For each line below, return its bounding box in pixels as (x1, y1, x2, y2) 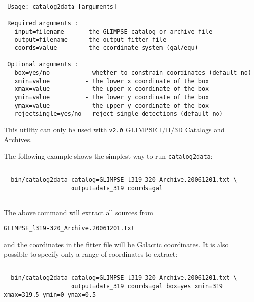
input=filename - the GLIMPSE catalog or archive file (14, 28, 213, 35)
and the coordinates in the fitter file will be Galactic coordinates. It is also (4, 239, 229, 249)
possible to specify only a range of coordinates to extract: (4, 249, 178, 259)
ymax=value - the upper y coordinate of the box (14, 102, 209, 109)
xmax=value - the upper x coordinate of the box (14, 86, 209, 93)
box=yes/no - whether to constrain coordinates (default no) (14, 69, 252, 76)
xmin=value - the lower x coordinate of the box (14, 77, 209, 85)
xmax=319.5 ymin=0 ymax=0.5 (4, 291, 96, 298)
